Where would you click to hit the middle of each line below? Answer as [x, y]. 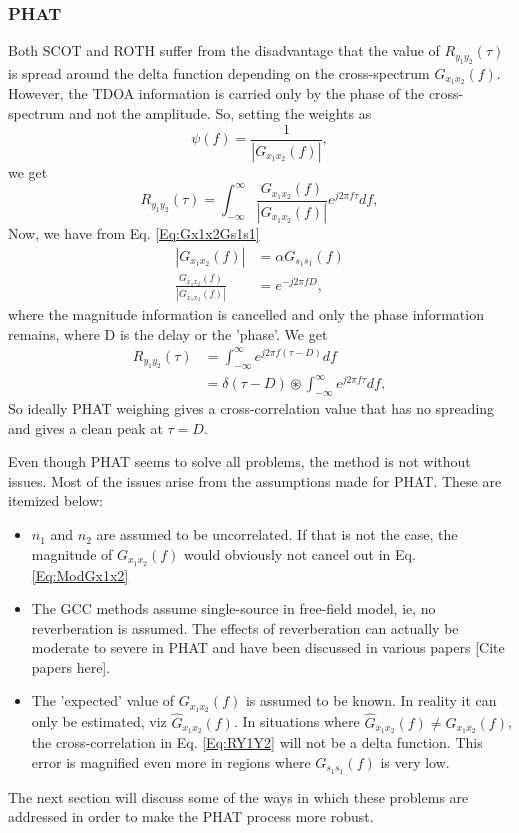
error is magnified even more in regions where [171, 762]
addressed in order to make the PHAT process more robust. [191, 816]
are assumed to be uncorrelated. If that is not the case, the [277, 534]
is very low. [415, 762]
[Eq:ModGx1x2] [80, 574]
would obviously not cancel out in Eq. [300, 553]
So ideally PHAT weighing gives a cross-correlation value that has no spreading [251, 408]
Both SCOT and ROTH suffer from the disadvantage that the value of [224, 50]
